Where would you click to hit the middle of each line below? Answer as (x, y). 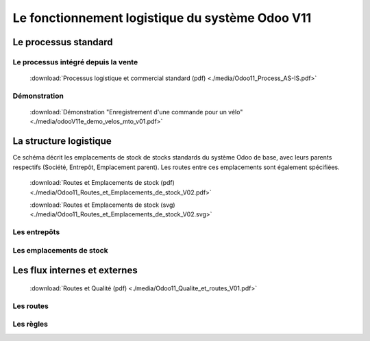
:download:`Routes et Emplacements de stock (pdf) (102, 183)
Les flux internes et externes (75, 270)
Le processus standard (63, 42)
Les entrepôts (36, 232)
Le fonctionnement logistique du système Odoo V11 (162, 18)
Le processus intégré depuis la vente (75, 62)
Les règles (30, 324)
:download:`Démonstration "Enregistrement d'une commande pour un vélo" (136, 112)
